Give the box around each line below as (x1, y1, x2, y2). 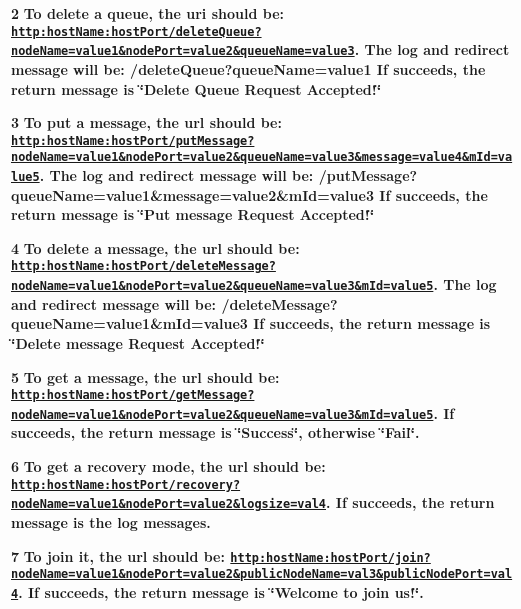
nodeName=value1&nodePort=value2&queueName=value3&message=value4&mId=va (11, 150, 513, 165)
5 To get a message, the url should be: (11, 366, 280, 387)
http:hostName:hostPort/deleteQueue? (11, 24, 262, 39)
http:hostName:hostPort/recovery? (11, 477, 241, 492)
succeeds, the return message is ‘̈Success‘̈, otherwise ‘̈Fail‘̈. (11, 422, 420, 443)
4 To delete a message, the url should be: (11, 237, 300, 258)
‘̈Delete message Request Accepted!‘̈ (11, 332, 265, 353)
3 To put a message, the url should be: (11, 112, 282, 133)
